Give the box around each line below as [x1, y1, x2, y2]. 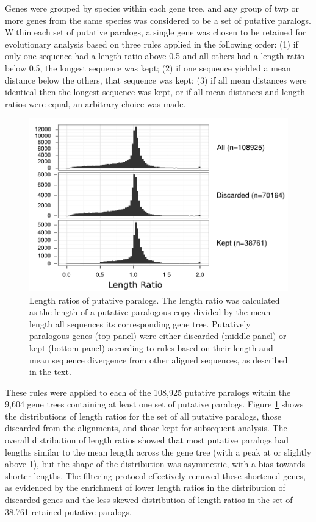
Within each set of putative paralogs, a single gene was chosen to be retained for [5, 26, 306, 38]
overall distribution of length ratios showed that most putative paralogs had [5, 434, 289, 446]
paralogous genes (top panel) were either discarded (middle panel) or [29, 329, 287, 342]
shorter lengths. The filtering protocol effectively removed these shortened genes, [5, 469, 306, 482]
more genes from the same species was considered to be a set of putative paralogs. [5, 13, 311, 26]
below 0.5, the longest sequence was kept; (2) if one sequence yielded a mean [5, 61, 291, 74]
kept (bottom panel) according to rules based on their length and [29, 341, 273, 354]
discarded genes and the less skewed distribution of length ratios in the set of [5, 493, 293, 506]
